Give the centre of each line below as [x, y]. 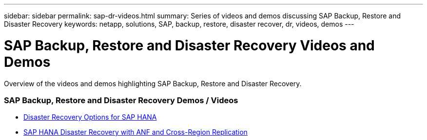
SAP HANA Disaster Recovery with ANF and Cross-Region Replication [136, 132]
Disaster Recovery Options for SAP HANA [90, 117]
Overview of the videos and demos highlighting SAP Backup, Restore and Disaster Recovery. [153, 83]
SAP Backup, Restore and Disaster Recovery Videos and [189, 45]
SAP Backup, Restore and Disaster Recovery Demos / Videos [121, 100]
